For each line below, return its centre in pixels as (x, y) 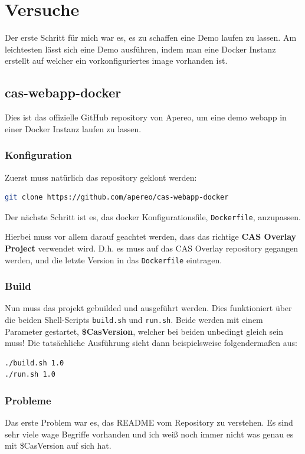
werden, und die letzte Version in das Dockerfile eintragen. (114, 259)
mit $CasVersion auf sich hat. (58, 445)
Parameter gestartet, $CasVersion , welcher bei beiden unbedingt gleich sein (144, 331)
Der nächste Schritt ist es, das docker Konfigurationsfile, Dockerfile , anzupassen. (153, 216)
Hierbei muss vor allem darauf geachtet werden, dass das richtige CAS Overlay (151, 236)
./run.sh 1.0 (30, 375)
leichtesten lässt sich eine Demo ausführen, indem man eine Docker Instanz (140, 49)
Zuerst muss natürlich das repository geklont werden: (101, 177)
